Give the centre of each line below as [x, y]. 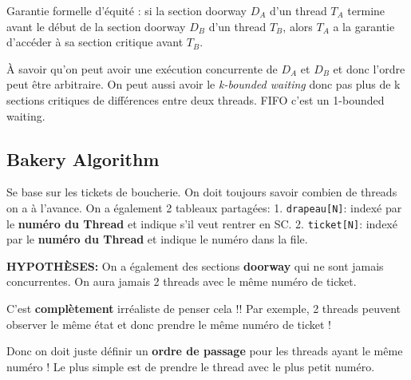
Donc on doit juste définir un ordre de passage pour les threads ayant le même [205, 351]
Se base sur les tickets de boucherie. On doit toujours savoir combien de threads [202, 192]
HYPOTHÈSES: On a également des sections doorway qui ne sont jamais [195, 265]
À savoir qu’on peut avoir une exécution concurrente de [142, 68]
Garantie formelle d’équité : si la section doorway [126, 10]
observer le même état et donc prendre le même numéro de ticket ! [169, 324]
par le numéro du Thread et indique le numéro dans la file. [157, 239]
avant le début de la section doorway [96, 26]
